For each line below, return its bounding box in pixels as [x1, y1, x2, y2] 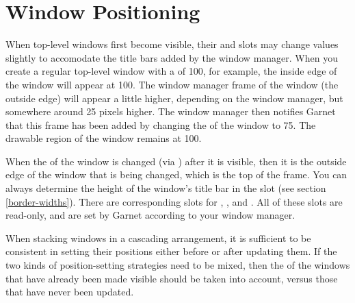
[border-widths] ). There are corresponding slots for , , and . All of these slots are [5, 194, 343, 208]
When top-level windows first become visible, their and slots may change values [5, 37, 339, 51]
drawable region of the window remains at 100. [5, 131, 202, 145]
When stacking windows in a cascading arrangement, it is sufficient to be [5, 230, 311, 245]
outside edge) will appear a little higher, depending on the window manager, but [5, 90, 343, 105]
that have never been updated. [5, 284, 134, 299]
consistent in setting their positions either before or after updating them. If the [5, 244, 337, 258]
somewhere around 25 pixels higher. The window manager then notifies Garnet [5, 104, 336, 119]
